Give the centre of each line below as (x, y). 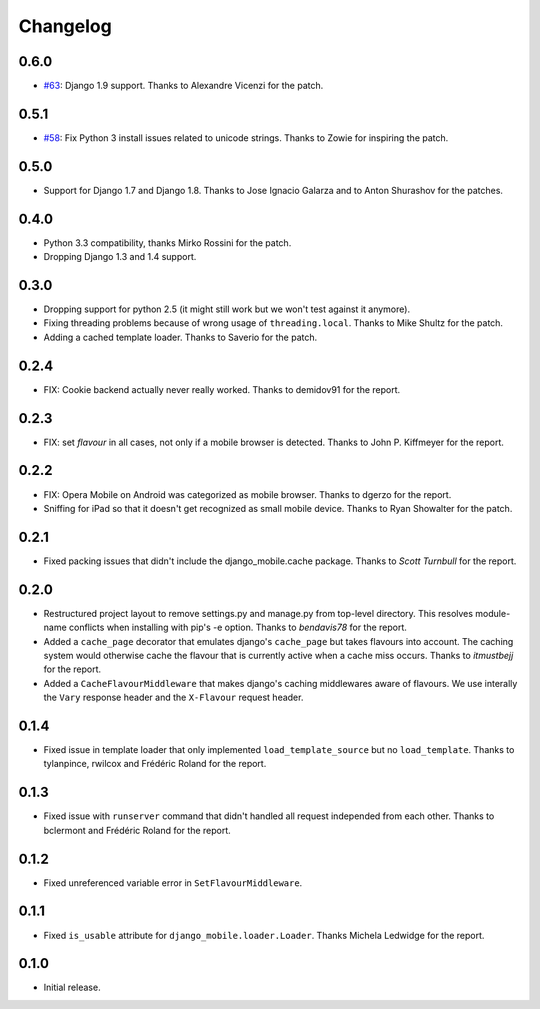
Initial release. (72, 987)
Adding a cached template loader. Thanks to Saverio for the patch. (180, 337)
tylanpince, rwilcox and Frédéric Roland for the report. (155, 764)
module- (493, 613)
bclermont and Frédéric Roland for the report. (137, 830)
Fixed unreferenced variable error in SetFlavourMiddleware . (173, 882)
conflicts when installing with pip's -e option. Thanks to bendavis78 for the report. (237, 627)
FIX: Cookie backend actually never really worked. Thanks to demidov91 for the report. (222, 389)
